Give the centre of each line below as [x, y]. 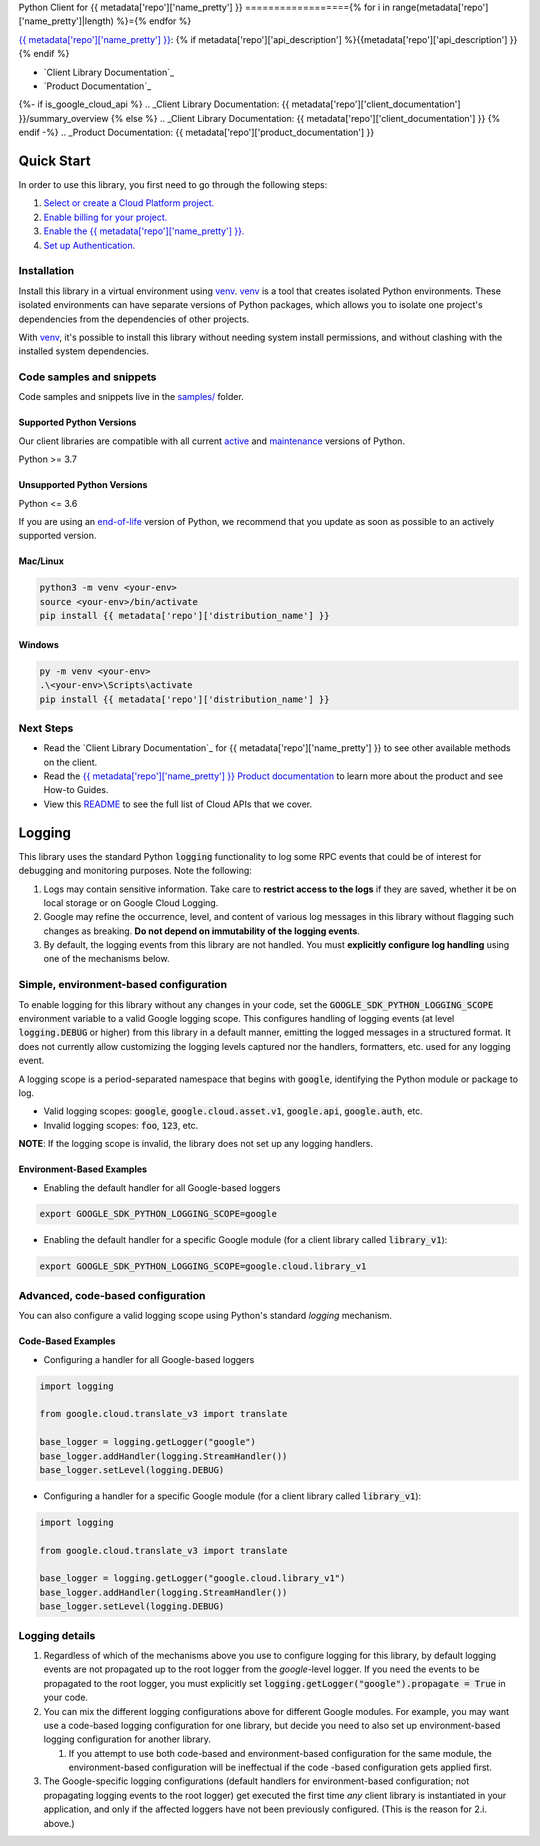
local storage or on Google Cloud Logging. [131, 902]
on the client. [70, 762]
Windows [38, 644]
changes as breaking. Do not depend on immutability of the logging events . [201, 931]
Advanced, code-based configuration [112, 1295]
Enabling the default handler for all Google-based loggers [162, 1187]
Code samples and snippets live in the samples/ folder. [131, 397]
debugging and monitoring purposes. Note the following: [135, 871]
